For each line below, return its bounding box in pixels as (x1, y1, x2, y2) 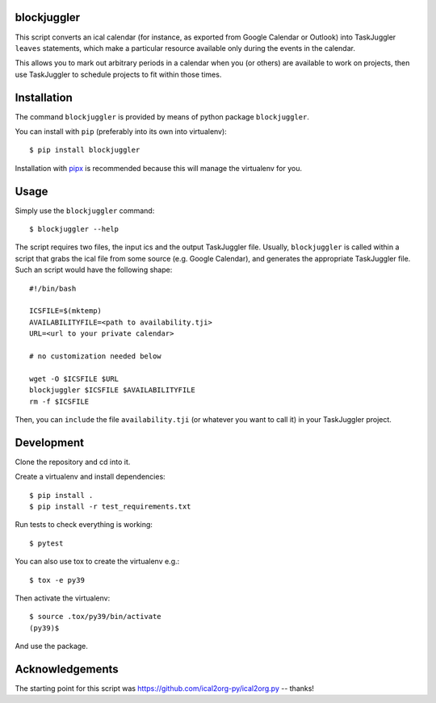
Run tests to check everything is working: (15, 520, 153, 529)
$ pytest (29, 538, 64, 548)
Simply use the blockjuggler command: (15, 206, 155, 216)
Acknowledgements (15, 662, 119, 676)
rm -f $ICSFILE (29, 396, 90, 406)
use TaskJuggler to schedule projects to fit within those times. (15, 69, 222, 79)
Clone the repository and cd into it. (15, 457, 131, 467)
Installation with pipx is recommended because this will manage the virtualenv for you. (15, 163, 303, 173)
